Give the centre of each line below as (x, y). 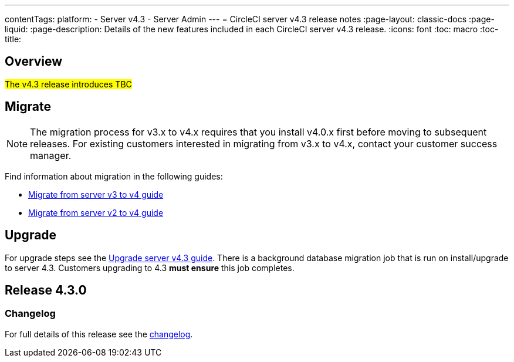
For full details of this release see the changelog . (99, 334)
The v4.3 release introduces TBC (68, 84)
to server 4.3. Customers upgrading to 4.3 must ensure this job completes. (150, 268)
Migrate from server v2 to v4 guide (96, 212)
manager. (51, 155)
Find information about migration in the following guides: (114, 176)
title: (13, 39)
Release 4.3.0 (46, 290)
